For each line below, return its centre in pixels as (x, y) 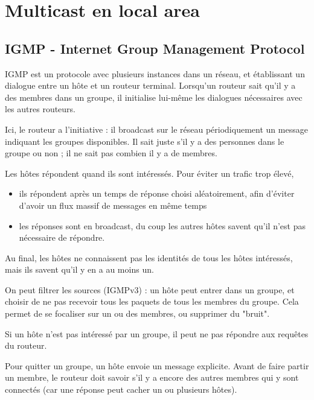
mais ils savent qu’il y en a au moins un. (79, 269)
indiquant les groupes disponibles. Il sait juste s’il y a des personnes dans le (145, 141)
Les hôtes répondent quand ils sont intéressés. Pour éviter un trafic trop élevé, (149, 173)
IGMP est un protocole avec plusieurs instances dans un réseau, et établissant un (155, 73)
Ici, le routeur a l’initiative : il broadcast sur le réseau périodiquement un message (156, 129)
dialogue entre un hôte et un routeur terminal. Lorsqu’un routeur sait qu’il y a (150, 85)
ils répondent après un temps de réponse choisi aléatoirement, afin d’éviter (157, 193)
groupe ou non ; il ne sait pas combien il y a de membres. (111, 153)
